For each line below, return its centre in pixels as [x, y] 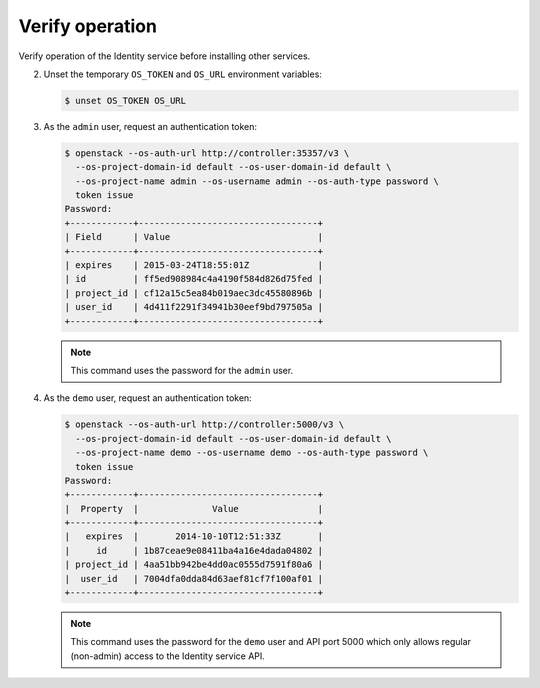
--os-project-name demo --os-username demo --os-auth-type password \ [252, 453]
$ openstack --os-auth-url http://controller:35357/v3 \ [207, 153]
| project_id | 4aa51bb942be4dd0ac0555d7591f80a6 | [194, 564]
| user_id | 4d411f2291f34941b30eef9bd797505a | [194, 307]
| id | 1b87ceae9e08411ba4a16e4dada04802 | [194, 550]
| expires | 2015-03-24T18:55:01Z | [194, 265]
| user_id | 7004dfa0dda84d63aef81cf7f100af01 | [194, 578]
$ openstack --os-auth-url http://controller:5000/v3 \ [204, 424]
